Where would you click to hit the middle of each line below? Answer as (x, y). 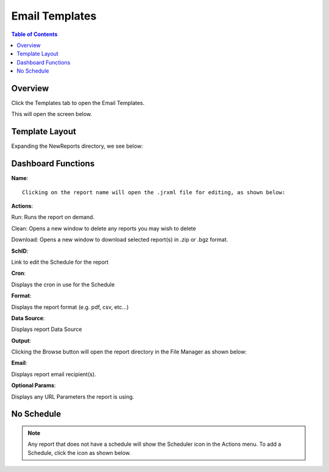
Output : (21, 340)
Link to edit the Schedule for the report (60, 262)
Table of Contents (34, 34)
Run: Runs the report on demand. (53, 217)
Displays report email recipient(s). (54, 374)
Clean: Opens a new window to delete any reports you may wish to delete (104, 228)
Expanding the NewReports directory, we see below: (77, 146)
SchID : (20, 251)
